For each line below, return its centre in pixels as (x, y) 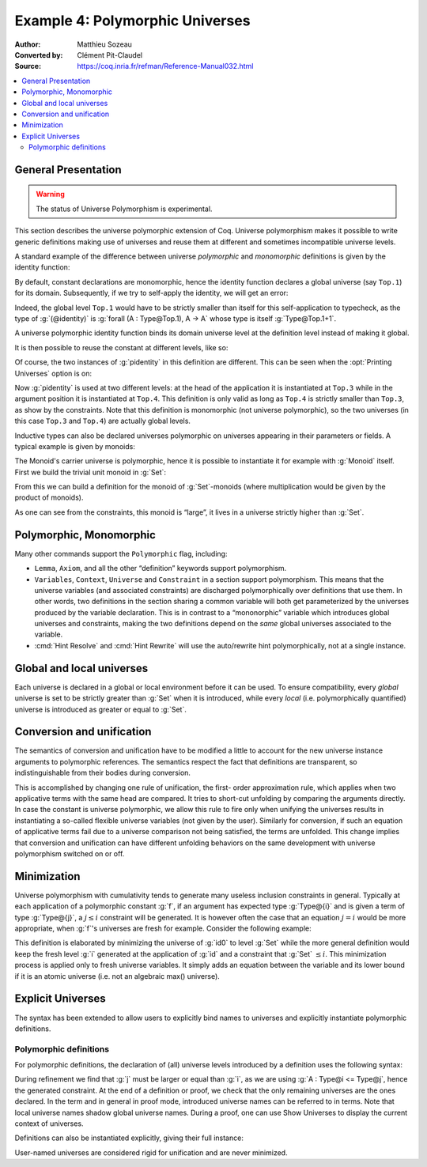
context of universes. (49, 1124)
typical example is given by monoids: (75, 446)
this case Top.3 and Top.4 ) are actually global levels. (103, 421)
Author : (28, 44)
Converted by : (39, 55)
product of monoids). (49, 497)
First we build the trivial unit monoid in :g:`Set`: (90, 472)
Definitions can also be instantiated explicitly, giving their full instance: (129, 1138)
